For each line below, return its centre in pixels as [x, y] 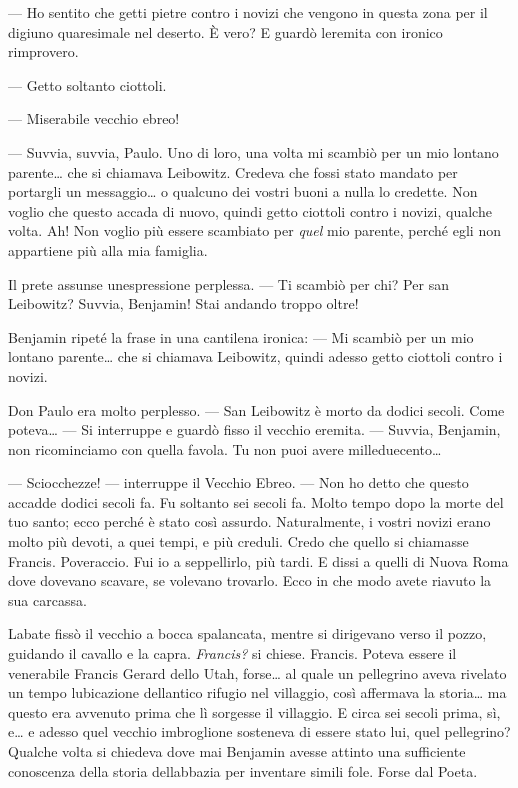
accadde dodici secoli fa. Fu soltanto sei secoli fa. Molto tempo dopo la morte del [256, 501]
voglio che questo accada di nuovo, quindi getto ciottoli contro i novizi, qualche [250, 210]
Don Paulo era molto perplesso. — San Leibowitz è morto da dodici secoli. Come [256, 409]
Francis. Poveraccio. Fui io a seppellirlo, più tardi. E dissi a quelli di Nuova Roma [258, 560]
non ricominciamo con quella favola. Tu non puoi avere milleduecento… [225, 448]
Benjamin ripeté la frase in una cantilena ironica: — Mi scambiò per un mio [241, 336]
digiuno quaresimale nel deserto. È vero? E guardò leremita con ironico [225, 31]
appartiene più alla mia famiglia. [108, 249]
